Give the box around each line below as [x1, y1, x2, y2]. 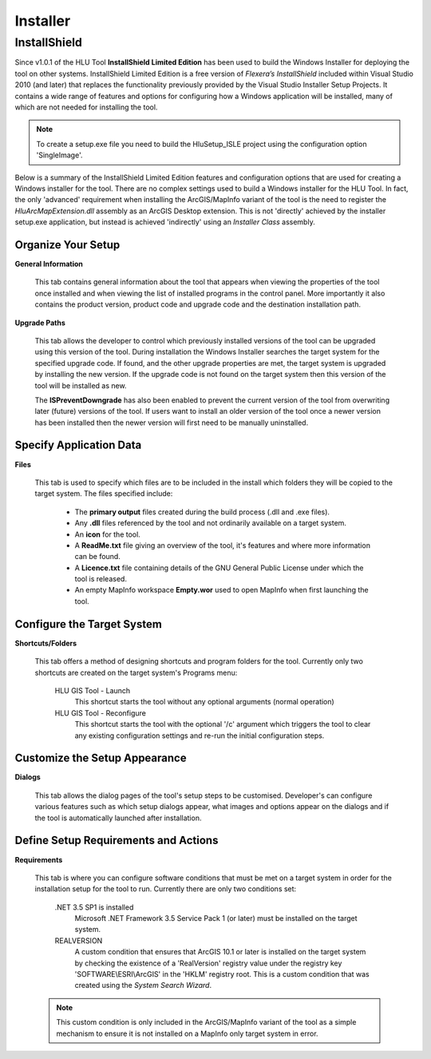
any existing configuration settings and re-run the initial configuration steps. [74, 731, 325, 740]
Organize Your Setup [14, 238, 121, 252]
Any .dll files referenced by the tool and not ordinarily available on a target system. [74, 518, 347, 528]
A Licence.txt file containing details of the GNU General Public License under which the [74, 563, 364, 573]
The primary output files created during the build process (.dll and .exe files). [74, 507, 330, 517]
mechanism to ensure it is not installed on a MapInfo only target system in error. [56, 1029, 318, 1038]
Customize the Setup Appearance [14, 752, 187, 765]
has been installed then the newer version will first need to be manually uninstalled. [34, 418, 309, 427]
